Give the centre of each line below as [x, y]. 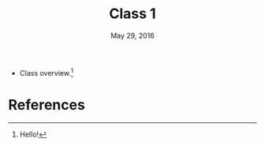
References [47, 105]
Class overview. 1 [46, 72]
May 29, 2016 [132, 36]
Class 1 [132, 14]
